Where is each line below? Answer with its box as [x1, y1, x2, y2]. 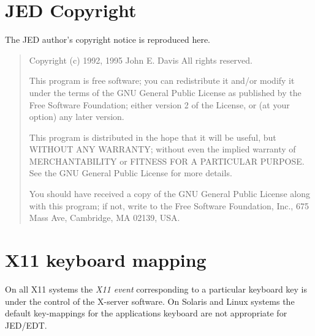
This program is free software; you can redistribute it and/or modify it [29, 74, 295, 87]
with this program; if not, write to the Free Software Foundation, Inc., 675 [29, 199, 309, 212]
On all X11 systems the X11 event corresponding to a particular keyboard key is [5, 282, 308, 295]
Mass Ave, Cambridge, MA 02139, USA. [29, 211, 180, 224]
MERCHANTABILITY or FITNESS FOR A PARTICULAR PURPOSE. [29, 154, 305, 167]
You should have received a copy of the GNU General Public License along [29, 187, 310, 200]
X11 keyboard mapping [5, 247, 207, 272]
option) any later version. [29, 110, 124, 123]
